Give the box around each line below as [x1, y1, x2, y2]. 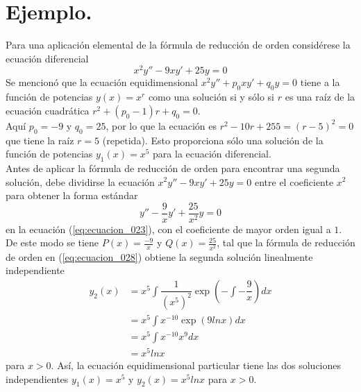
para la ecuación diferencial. [153, 146, 271, 161]
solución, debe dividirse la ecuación [6, 174, 155, 189]
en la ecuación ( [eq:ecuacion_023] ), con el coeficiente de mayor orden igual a [6, 221, 331, 236]
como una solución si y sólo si [148, 90, 274, 104]
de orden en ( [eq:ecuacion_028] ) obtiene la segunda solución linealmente [6, 249, 313, 264]
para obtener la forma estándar [6, 188, 138, 203]
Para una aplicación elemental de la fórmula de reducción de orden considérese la [6, 37, 351, 52]
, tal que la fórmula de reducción [217, 235, 355, 250]
